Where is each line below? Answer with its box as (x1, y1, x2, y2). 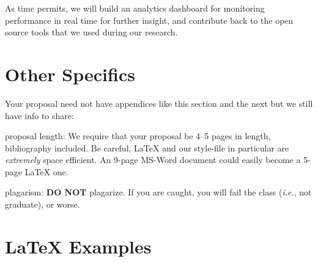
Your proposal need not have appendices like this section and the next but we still (5, 96, 313, 109)
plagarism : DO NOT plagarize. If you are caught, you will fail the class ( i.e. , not (5, 186, 312, 198)
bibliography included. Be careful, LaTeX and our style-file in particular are (5, 141, 289, 154)
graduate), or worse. (5, 198, 80, 211)
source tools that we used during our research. (5, 26, 178, 38)
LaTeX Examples (5, 233, 152, 258)
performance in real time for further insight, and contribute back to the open (5, 13, 294, 26)
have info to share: (5, 109, 74, 122)
